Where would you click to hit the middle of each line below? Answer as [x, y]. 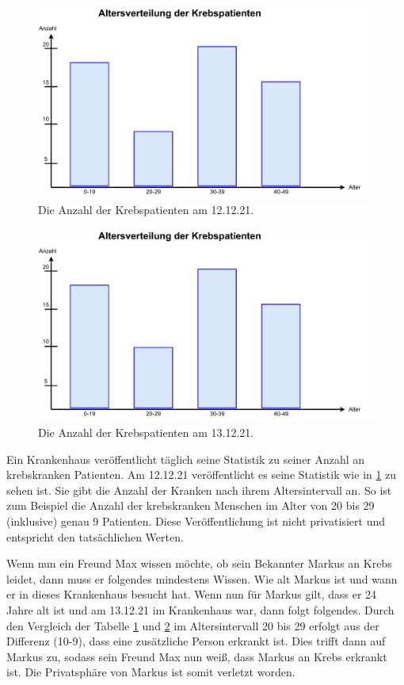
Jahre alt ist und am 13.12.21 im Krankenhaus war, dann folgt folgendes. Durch [200, 610]
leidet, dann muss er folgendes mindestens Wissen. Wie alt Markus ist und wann [202, 578]
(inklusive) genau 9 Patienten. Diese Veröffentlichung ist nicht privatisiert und [196, 521]
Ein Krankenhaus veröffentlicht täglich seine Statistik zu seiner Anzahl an [186, 459]
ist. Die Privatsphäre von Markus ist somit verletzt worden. [151, 672]
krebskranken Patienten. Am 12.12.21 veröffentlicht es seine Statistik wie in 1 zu [202, 475]
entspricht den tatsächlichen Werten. [95, 536]
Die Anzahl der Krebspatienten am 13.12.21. [146, 432]
